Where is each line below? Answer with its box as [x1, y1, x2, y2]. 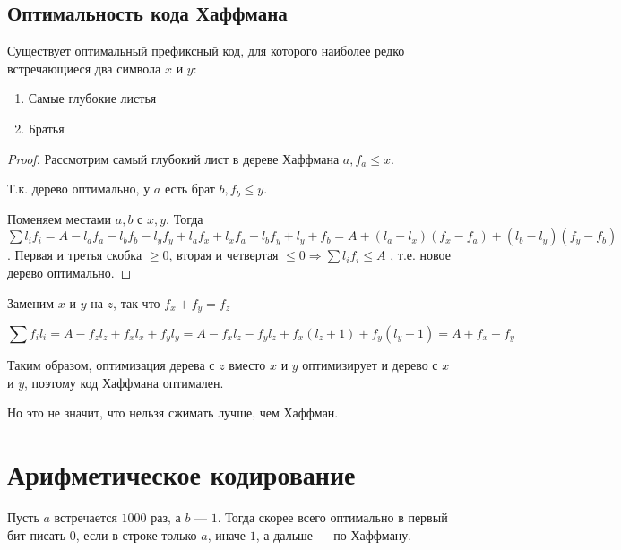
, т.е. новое [390, 245, 451, 264]
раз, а [151, 507, 181, 526]
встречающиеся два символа [7, 58, 161, 77]
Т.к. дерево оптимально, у [7, 179, 151, 198]
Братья [28, 118, 65, 137]
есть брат [164, 179, 215, 198]
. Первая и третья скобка [7, 245, 142, 264]
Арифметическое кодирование [7, 455, 356, 492]
